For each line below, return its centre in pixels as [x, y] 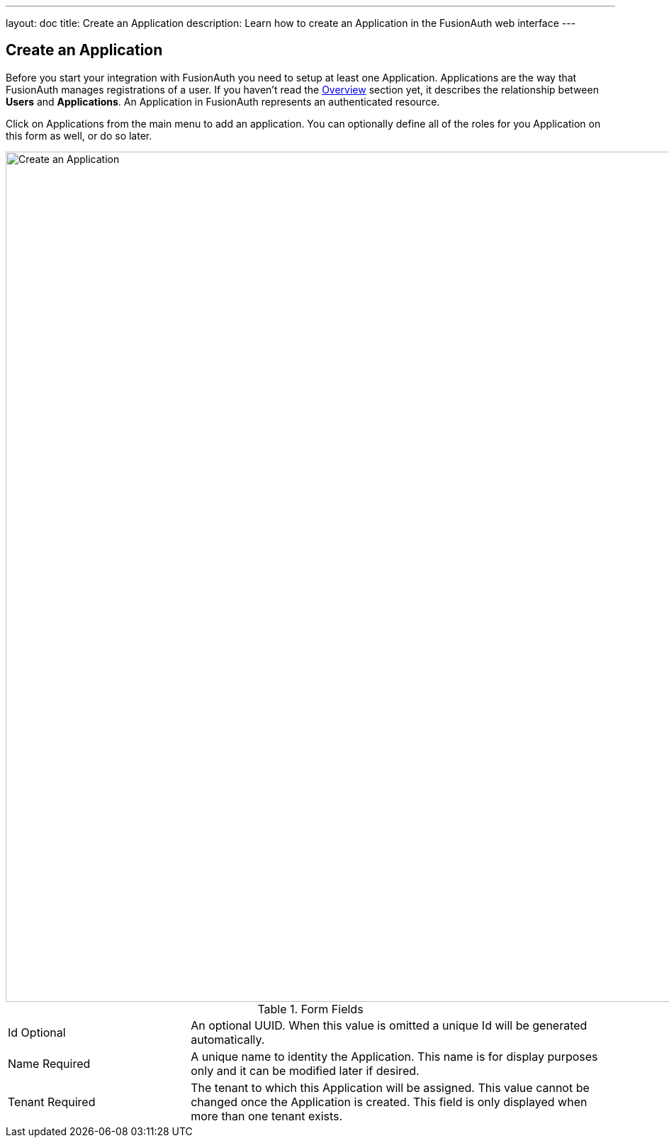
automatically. [228, 1039]
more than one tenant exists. [267, 1116]
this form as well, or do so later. [79, 135]
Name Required [49, 1063]
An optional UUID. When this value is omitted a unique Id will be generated [389, 1025]
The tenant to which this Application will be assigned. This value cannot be [390, 1087]
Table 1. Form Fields [310, 1009]
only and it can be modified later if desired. [305, 1070]
